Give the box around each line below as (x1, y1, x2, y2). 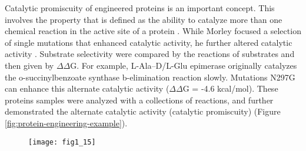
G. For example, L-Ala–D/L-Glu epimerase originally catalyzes (70, 59, 297, 71)
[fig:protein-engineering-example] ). (5, 116, 128, 129)
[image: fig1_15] (28, 137, 96, 146)
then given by (5, 59, 54, 71)
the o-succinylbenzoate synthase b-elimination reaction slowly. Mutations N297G (5, 71, 295, 83)
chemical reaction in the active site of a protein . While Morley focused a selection (5, 25, 301, 37)
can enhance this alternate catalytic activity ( (5, 82, 169, 95)
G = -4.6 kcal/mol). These (182, 82, 278, 95)
